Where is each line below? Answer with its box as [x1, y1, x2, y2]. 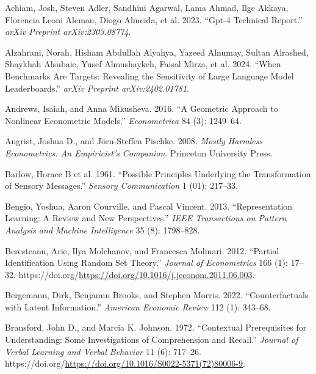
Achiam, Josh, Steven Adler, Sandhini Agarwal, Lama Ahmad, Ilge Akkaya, [5, 1, 289, 13]
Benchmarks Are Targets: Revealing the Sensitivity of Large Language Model [5, 69, 294, 82]
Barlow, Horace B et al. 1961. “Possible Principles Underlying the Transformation [5, 167, 311, 180]
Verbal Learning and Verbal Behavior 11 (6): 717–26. [5, 345, 201, 358]
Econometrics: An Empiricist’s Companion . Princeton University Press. [5, 146, 273, 159]
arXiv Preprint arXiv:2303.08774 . [5, 25, 131, 38]
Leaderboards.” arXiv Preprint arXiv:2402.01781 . [5, 81, 189, 94]
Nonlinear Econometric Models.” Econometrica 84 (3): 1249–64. [5, 114, 242, 127]
